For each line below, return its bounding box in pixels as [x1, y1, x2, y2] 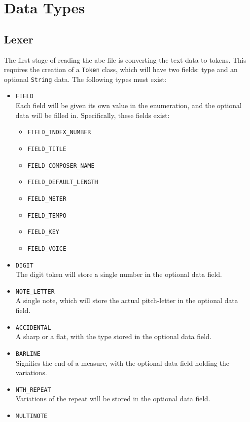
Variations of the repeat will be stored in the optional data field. [15, 393, 211, 404]
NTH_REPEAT [15, 386, 51, 393]
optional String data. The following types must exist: [4, 74, 167, 84]
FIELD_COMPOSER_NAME [27, 162, 95, 169]
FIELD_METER [27, 195, 67, 202]
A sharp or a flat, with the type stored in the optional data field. [15, 331, 212, 342]
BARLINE [15, 350, 40, 357]
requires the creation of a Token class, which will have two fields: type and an [4, 64, 238, 75]
